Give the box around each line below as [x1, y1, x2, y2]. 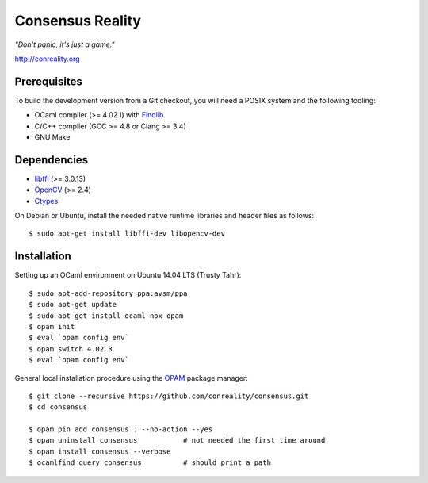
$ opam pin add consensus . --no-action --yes [29, 425, 213, 434]
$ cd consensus [29, 403, 88, 412]
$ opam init [29, 322, 75, 331]
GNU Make [34, 132, 71, 142]
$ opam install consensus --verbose [29, 447, 171, 456]
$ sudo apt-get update [29, 300, 117, 309]
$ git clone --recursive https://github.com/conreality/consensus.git [29, 391, 309, 401]
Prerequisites [14, 75, 82, 88]
